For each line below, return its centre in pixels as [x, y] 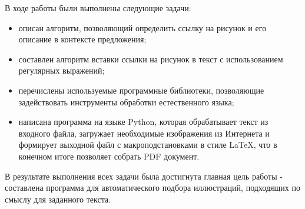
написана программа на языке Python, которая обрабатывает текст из [143, 122]
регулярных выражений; [62, 70]
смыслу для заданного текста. [58, 199]
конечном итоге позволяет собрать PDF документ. [109, 156]
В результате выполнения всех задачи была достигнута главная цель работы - [144, 176]
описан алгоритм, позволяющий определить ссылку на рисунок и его [142, 27]
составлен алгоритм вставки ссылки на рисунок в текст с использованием [151, 59]
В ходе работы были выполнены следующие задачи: [98, 8]
